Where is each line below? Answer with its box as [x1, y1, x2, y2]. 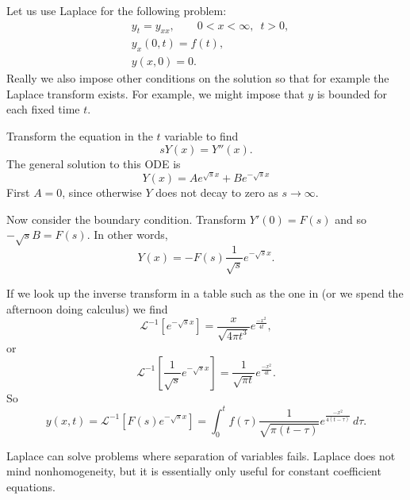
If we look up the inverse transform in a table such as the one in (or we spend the [6, 284, 404, 301]
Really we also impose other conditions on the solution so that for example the [6, 70, 389, 87]
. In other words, [86, 226, 168, 243]
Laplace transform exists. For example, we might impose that [6, 85, 305, 102]
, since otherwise [62, 184, 142, 201]
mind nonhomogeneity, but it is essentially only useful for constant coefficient [6, 463, 381, 479]
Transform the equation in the [6, 128, 153, 144]
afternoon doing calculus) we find [6, 300, 168, 317]
